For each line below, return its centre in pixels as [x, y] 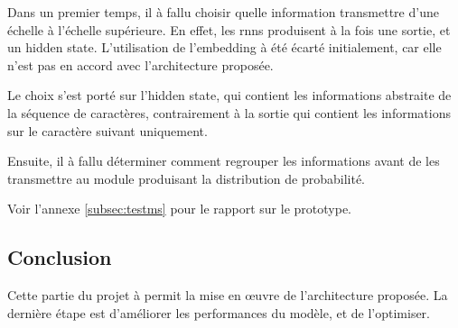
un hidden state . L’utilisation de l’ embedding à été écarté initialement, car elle [224, 47]
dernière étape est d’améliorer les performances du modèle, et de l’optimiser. [219, 312]
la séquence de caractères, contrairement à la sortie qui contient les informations [229, 112]
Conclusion [60, 257]
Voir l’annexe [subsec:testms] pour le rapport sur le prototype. [179, 209]
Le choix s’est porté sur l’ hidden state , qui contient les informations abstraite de [229, 95]
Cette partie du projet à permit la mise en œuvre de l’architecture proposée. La [228, 295]
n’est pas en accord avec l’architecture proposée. [140, 64]
